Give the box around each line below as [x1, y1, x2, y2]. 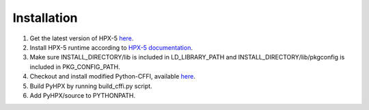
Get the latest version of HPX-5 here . [29, 34, 134, 42]
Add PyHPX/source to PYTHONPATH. [29, 91, 136, 99]
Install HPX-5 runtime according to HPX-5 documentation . [29, 43, 193, 51]
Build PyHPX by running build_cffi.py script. [29, 82, 153, 90]
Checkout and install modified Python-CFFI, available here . [29, 72, 196, 81]
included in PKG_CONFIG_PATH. [29, 62, 120, 71]
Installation [12, 10, 78, 25]
